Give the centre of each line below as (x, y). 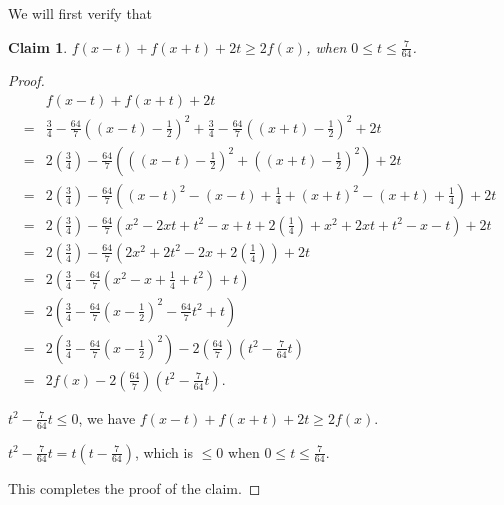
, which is (163, 451)
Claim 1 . (38, 46)
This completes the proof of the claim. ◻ (134, 487)
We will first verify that (80, 13)
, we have (107, 417)
